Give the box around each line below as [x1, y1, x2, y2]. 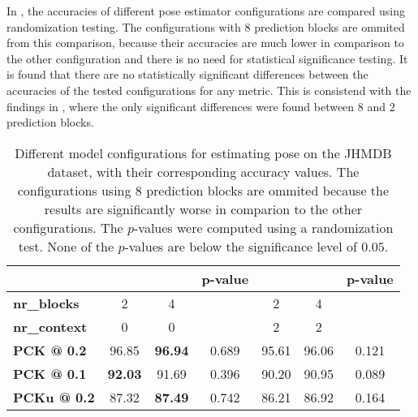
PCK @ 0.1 [13, 363, 87, 383]
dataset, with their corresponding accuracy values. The [47, 161, 360, 181]
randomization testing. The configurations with [6, 18, 241, 35]
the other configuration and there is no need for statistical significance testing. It [6, 49, 408, 67]
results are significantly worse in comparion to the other [44, 199, 363, 218]
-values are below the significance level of [124, 236, 357, 256]
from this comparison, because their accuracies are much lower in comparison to [6, 34, 404, 51]
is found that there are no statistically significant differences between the [6, 66, 368, 83]
